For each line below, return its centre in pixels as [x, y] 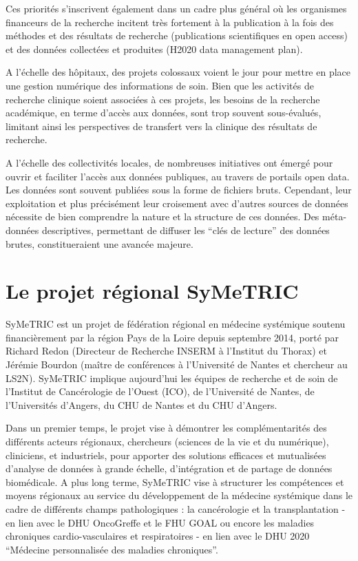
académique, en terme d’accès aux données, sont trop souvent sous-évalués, [164, 113]
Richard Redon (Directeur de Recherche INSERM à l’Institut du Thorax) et [166, 351]
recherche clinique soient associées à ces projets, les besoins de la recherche [163, 99]
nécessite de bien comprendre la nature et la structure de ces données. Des [162, 216]
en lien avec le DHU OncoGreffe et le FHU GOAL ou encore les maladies [160, 522]
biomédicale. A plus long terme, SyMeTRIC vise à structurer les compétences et [175, 481]
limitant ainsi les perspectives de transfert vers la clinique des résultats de [161, 126]
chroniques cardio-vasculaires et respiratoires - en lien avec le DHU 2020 [158, 536]
